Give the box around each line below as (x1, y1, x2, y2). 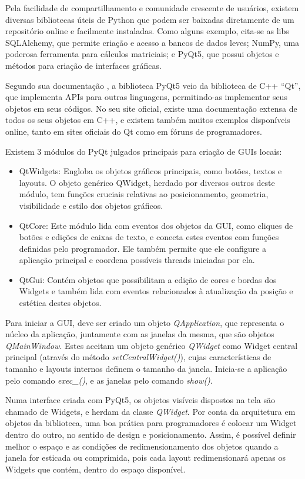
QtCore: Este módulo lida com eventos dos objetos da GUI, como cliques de (19, 219, 293, 231)
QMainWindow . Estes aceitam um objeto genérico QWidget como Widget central (5, 339, 298, 351)
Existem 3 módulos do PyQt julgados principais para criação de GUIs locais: (5, 145, 282, 157)
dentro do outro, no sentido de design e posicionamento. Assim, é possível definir (5, 428, 296, 440)
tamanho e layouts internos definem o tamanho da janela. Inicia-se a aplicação (5, 362, 287, 375)
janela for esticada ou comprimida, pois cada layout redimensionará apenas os (5, 451, 286, 464)
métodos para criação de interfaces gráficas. (5, 59, 162, 71)
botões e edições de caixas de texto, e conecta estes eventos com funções (19, 231, 279, 243)
